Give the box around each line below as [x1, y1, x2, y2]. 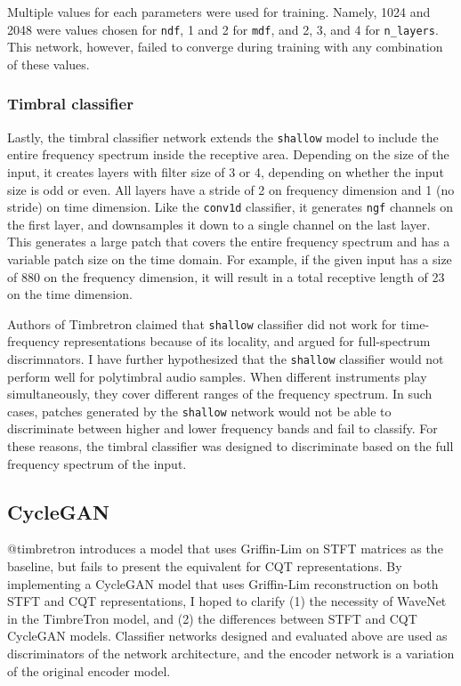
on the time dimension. [7, 285, 133, 303]
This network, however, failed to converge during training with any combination [7, 37, 443, 56]
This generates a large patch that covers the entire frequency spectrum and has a [7, 232, 450, 251]
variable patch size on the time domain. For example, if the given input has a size [7, 249, 452, 268]
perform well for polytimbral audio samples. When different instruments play [7, 367, 427, 385]
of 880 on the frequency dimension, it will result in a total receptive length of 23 [7, 267, 445, 286]
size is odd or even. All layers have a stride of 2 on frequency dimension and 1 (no [7, 180, 455, 198]
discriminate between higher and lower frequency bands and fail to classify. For [7, 419, 438, 438]
